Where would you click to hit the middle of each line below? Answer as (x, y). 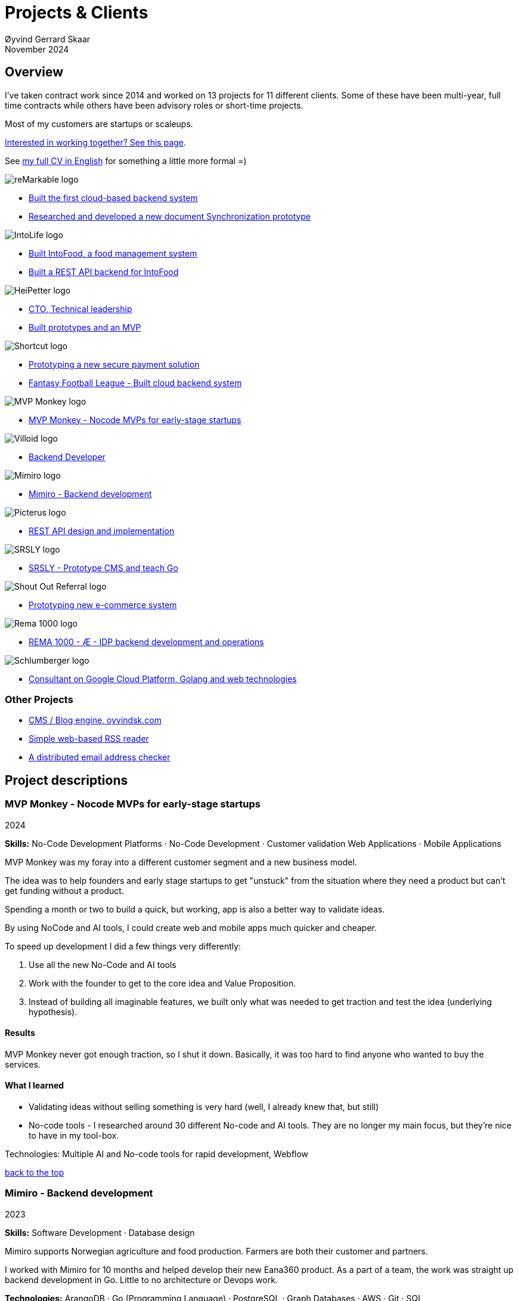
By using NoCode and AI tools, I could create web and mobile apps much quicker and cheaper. (191, 927)
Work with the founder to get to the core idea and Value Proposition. (162, 983)
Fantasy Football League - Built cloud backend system (135, 383)
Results (20, 1033)
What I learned (35, 1086)
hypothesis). (53, 1012)
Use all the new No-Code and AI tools (103, 964)
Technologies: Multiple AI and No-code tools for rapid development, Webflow (157, 1154)
